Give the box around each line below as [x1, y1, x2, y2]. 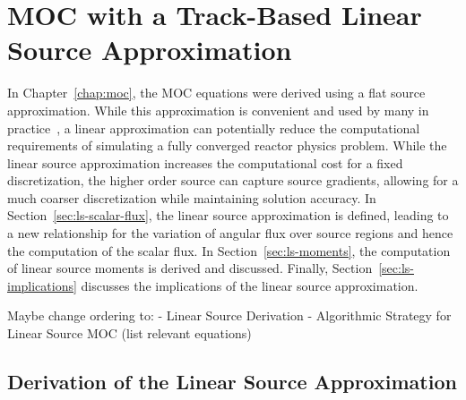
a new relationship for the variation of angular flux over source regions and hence [7, 224, 453, 243]
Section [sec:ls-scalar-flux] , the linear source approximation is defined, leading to [7, 206, 449, 225]
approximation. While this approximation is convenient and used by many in [7, 100, 429, 119]
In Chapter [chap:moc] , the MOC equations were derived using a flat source [7, 83, 426, 102]
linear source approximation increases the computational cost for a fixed [7, 153, 403, 172]
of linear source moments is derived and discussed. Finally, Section [7, 259, 373, 277]
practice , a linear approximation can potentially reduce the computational [7, 118, 420, 137]
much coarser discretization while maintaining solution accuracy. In [7, 188, 376, 207]
